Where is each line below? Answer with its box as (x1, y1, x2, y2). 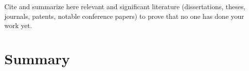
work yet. (4, 20, 32, 30)
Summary (4, 48, 70, 68)
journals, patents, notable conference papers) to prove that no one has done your (4, 11, 244, 21)
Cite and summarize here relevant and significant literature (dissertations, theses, (4, 1, 246, 11)
